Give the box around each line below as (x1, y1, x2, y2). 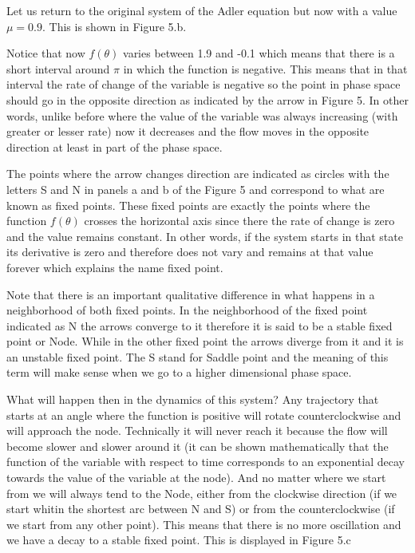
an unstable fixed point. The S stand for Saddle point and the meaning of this (6, 348, 389, 365)
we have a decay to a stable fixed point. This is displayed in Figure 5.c (6, 531, 351, 548)
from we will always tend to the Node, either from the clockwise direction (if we (6, 484, 397, 501)
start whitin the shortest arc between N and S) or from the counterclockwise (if (6, 500, 395, 517)
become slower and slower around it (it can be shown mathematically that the (6, 437, 389, 454)
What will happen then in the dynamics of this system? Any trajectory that (6, 391, 379, 408)
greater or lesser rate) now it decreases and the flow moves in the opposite (6, 123, 370, 140)
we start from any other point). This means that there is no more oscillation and (6, 515, 401, 532)
